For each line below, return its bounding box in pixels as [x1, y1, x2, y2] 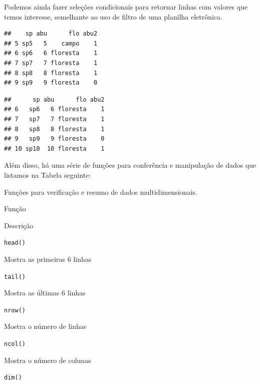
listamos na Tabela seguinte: [4, 169, 91, 180]
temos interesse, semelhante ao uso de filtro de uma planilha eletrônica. [4, 11, 223, 22]
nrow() [4, 306, 26, 314]
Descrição [4, 220, 34, 230]
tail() [4, 273, 26, 280]
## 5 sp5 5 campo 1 [4, 40, 98, 47]
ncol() [4, 340, 26, 348]
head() [4, 239, 26, 247]
